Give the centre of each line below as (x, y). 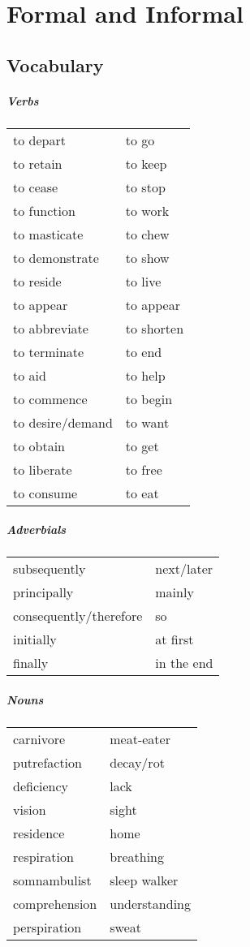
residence (39, 833)
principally (43, 592)
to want (147, 422)
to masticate (48, 234)
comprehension (55, 903)
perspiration (47, 927)
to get (142, 446)
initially (35, 639)
